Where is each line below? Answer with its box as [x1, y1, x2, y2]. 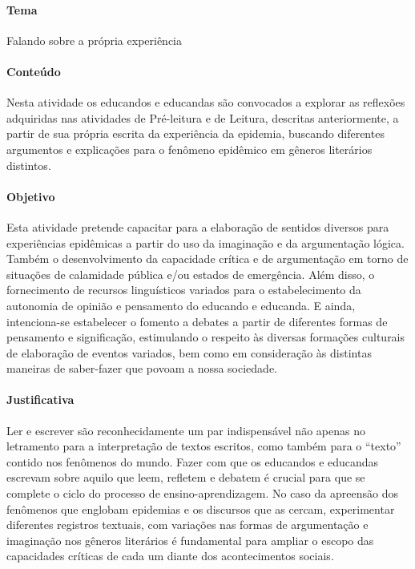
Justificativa [6, 391, 75, 408]
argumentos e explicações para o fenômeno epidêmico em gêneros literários [6, 140, 373, 157]
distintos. [6, 156, 51, 173]
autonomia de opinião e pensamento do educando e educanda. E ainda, [6, 297, 356, 313]
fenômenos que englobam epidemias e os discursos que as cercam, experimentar [6, 500, 395, 517]
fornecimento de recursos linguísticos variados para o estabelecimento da [6, 281, 361, 298]
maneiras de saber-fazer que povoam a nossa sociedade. [6, 360, 278, 377]
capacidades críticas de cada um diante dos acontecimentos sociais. [6, 547, 334, 564]
